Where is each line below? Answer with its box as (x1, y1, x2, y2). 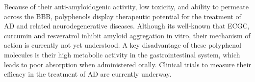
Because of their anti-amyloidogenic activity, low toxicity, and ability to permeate (4, 1, 249, 11)
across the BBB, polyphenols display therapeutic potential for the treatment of (4, 11, 241, 21)
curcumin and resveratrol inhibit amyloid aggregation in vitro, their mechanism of (4, 30, 251, 40)
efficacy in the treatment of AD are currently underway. (4, 69, 172, 79)
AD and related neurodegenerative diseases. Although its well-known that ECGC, (4, 21, 250, 31)
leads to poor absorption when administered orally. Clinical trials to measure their (4, 59, 251, 69)
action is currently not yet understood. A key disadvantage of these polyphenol (4, 40, 241, 50)
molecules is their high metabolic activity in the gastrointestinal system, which (4, 49, 240, 59)
